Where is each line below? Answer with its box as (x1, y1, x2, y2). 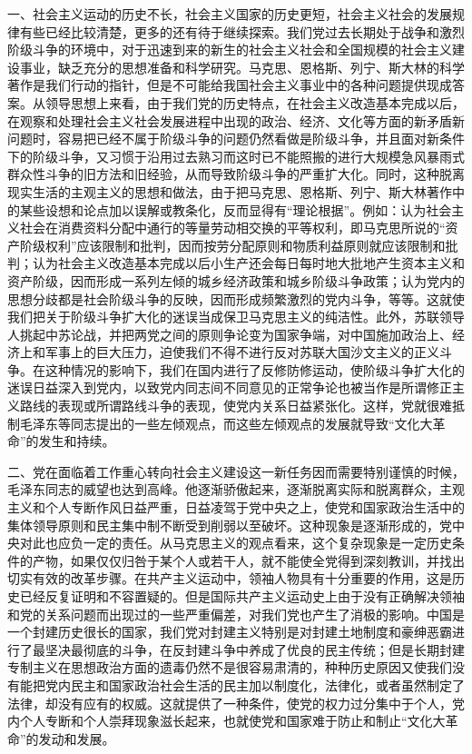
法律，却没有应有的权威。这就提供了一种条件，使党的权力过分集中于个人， (7, 693, 452, 712)
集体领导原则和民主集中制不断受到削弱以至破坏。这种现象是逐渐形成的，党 (7, 515, 452, 534)
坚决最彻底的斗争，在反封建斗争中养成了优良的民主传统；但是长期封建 (44, 640, 465, 659)
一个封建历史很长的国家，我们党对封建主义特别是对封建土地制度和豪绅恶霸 (7, 622, 452, 641)
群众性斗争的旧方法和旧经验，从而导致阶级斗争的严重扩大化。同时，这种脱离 (7, 164, 465, 184)
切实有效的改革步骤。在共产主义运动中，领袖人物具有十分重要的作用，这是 (7, 569, 452, 588)
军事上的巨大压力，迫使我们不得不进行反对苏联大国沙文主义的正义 (44, 342, 439, 362)
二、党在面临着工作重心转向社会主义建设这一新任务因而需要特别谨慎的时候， (7, 461, 465, 481)
